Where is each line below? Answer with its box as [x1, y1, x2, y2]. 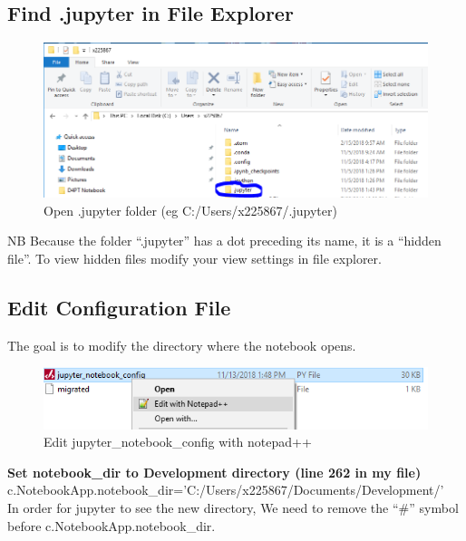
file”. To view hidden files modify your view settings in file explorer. [7, 249, 382, 268]
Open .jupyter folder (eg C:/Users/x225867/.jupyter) [44, 200, 337, 219]
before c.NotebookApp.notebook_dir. [7, 516, 216, 535]
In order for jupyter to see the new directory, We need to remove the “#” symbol [7, 498, 459, 517]
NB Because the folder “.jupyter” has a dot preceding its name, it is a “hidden [7, 231, 442, 250]
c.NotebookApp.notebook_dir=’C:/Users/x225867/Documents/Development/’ [7, 480, 444, 499]
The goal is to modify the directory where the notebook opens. [7, 335, 356, 354]
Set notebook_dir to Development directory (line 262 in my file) [7, 462, 422, 481]
